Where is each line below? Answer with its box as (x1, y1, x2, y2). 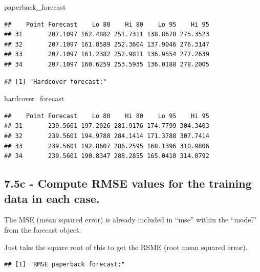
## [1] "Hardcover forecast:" (4, 78, 107, 85)
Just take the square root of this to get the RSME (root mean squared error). (4, 241, 248, 252)
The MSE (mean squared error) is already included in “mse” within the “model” (4, 214, 256, 225)
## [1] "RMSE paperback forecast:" (4, 261, 125, 268)
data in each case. (4, 190, 100, 206)
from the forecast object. (4, 224, 81, 235)
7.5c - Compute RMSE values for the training (4, 175, 252, 191)
